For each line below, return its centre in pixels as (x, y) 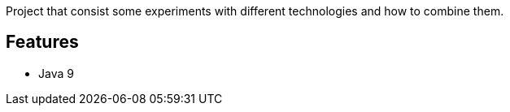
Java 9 (56, 73)
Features (42, 42)
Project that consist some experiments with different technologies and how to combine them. (255, 11)
